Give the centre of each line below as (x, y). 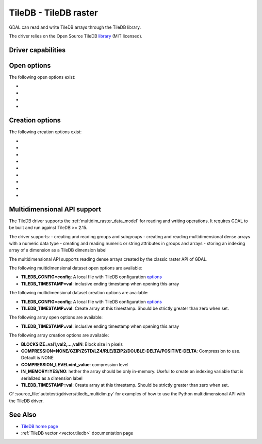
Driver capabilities (37, 50)
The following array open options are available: (56, 317)
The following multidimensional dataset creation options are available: (79, 293)
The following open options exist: (42, 77)
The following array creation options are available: (59, 335)
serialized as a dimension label (52, 378)
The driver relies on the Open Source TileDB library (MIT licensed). (76, 36)
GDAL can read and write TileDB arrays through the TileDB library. (75, 27)
